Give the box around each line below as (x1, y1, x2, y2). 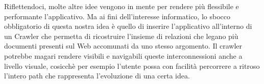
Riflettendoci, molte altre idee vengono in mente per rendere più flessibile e (4, 1, 239, 11)
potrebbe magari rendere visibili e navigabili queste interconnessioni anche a (4, 50, 243, 61)
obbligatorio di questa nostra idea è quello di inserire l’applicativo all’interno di (4, 21, 252, 31)
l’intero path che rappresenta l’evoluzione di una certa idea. (4, 70, 190, 81)
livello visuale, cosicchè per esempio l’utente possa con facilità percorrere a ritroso (4, 60, 260, 71)
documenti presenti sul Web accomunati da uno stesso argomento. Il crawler (4, 40, 243, 51)
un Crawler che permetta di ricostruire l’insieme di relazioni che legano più (4, 30, 238, 41)
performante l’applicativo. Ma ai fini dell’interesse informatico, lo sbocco (4, 11, 230, 21)
